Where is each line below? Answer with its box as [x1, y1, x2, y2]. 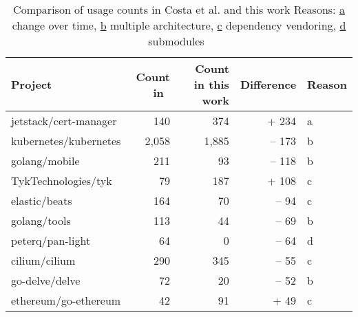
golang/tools [11, 212, 71, 228]
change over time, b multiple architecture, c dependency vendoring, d [12, 17, 346, 33]
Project [11, 76, 52, 92]
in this [193, 76, 229, 92]
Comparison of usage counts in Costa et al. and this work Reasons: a [13, 1, 345, 17]
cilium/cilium [11, 252, 76, 268]
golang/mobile [11, 153, 80, 168]
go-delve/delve [11, 272, 81, 288]
